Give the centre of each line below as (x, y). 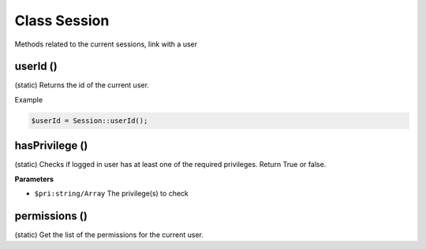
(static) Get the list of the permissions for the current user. (109, 235)
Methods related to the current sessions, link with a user (106, 44)
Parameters (34, 179)
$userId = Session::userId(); (90, 121)
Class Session (62, 20)
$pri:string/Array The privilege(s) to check (112, 194)
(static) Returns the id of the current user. (82, 85)
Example (29, 99)
